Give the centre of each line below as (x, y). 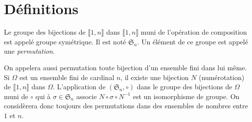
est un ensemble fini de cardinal (67, 77)
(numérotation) (222, 77)
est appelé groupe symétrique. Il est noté (65, 41)
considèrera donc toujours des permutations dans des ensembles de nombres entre (126, 106)
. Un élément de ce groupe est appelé (193, 41)
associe (86, 96)
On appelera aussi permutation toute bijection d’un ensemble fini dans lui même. (126, 67)
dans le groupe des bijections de (184, 87)
